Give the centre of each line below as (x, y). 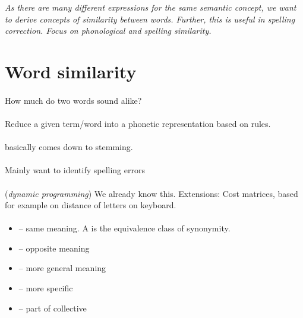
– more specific (46, 288)
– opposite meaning (54, 248)
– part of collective (53, 308)
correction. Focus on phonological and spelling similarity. (108, 31)
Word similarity (71, 71)
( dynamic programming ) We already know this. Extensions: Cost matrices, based (151, 193)
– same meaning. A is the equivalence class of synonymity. (124, 228)
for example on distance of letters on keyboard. (91, 205)
